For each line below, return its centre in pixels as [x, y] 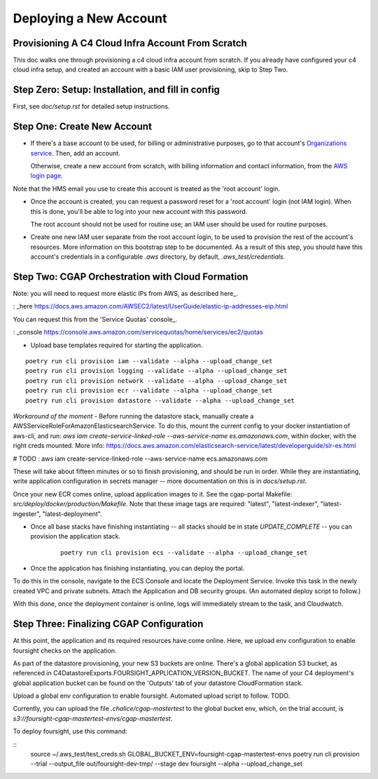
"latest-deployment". [72, 514]
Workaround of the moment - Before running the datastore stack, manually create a [133, 416]
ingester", [27, 514]
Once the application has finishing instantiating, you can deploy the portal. [138, 569]
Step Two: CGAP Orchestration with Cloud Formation [131, 277]
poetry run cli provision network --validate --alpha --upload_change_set [156, 381]
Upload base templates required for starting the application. [117, 345]
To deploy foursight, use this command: [70, 731]
